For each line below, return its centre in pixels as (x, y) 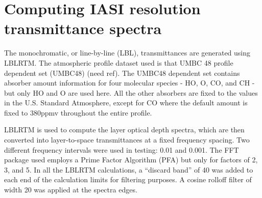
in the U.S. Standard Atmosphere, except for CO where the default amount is (126, 103)
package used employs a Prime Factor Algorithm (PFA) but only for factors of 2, (131, 160)
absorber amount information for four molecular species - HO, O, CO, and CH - (129, 83)
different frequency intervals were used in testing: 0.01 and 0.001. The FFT (122, 149)
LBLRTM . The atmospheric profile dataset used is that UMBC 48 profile (119, 62)
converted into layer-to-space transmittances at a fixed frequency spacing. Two (127, 140)
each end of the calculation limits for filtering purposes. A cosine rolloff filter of (128, 179)
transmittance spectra (83, 28)
